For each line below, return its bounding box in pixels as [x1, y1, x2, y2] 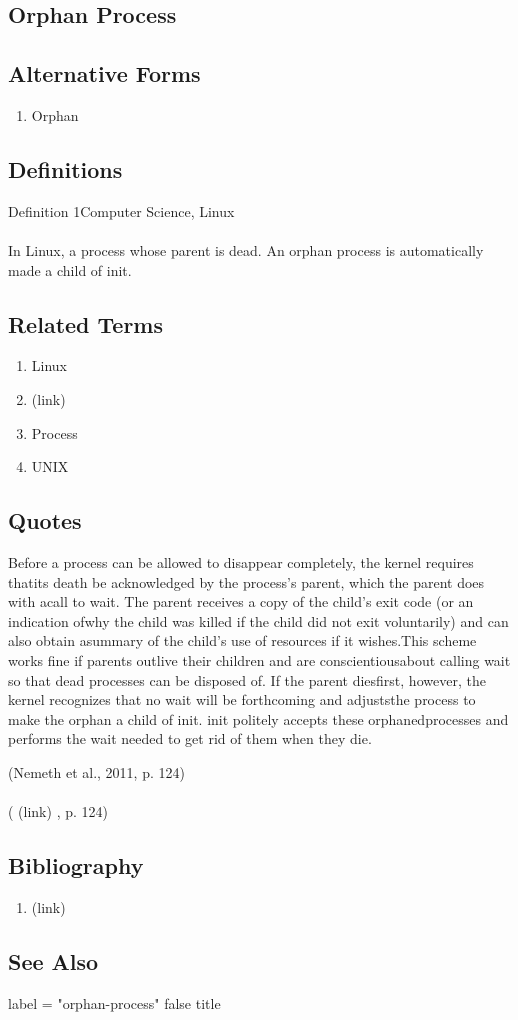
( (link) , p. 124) [8, 801, 108, 822]
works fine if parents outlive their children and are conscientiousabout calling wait [8, 649, 511, 670]
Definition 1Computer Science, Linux [8, 200, 235, 221]
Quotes [8, 505, 82, 536]
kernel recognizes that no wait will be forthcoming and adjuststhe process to [8, 689, 476, 710]
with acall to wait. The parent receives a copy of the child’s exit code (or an [8, 591, 474, 612]
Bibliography [8, 850, 144, 881]
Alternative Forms [8, 58, 201, 89]
